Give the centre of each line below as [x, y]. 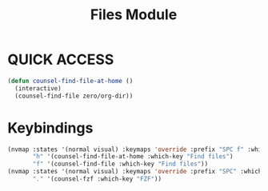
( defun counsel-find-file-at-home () [70, 81]
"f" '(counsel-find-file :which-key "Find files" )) [120, 164]
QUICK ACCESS [61, 60]
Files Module [134, 15]
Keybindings [50, 127]
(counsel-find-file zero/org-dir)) [74, 96]
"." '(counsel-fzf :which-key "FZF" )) [97, 179]
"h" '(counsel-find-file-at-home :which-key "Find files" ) [133, 157]
